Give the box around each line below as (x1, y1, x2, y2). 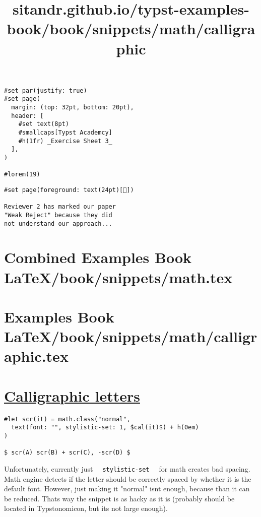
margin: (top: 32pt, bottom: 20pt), (11, 104, 134, 111)
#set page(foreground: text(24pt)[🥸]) (4, 186, 134, 193)
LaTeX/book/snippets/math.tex (4, 267, 233, 287)
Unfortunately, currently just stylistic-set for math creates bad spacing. (4, 463, 250, 474)
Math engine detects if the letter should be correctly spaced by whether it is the (4, 473, 251, 484)
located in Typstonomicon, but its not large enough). (4, 503, 168, 513)
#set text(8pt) (18, 120, 69, 128)
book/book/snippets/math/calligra (7, 18, 255, 39)
